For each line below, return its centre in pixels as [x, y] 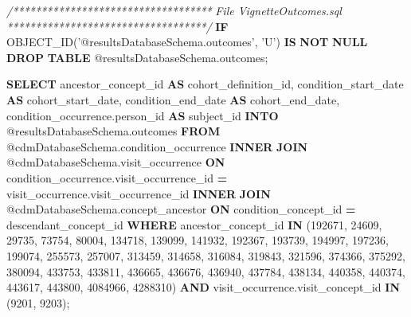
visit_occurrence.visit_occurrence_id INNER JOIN [139, 193]
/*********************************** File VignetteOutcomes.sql [174, 10]
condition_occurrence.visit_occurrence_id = [117, 177]
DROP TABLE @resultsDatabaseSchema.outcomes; [137, 57]
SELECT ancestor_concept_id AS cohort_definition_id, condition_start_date [205, 84]
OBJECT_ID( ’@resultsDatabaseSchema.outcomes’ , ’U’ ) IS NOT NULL [187, 42]
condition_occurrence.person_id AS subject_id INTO [143, 115]
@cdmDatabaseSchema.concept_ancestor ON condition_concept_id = [181, 209]
